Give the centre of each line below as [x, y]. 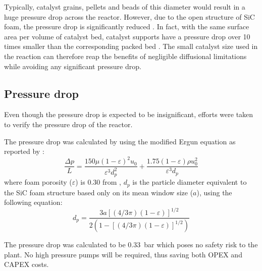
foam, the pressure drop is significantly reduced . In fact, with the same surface [127, 26]
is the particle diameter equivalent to [190, 182]
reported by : [24, 151]
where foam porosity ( [38, 182]
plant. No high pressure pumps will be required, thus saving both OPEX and [123, 254]
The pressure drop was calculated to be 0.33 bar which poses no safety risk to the [131, 245]
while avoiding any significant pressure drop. [73, 66]
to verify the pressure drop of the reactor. [68, 124]
